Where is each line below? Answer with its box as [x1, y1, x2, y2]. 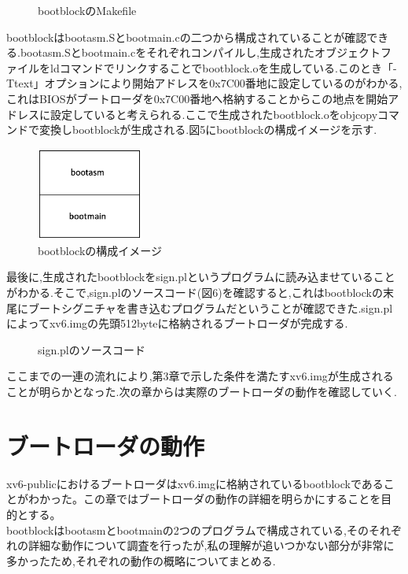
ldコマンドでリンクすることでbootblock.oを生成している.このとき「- [50, 59, 397, 76]
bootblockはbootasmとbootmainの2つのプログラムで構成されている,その [6, 521, 369, 538]
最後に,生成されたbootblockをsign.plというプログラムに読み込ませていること [6, 268, 395, 285]
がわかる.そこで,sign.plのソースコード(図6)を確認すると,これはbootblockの [6, 284, 383, 301]
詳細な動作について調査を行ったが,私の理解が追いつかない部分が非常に [28, 537, 395, 554]
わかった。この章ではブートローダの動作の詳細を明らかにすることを [28, 491, 381, 507]
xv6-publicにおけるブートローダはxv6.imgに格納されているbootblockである [6, 475, 384, 491]
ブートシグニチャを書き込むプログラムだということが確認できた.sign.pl [28, 299, 393, 316]
